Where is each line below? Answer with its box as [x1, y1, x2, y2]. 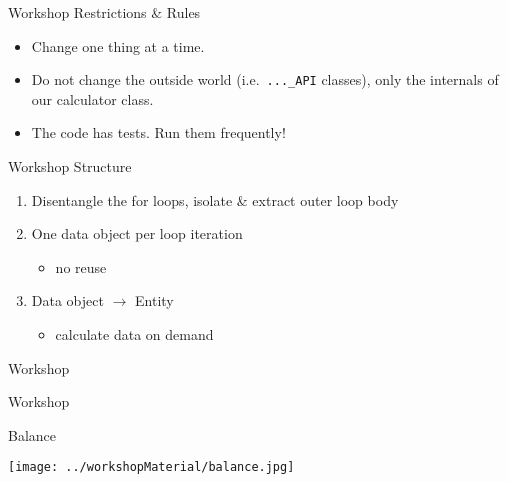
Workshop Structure [8, 156, 132, 177]
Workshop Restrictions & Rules [8, 2, 201, 22]
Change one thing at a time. [31, 35, 205, 56]
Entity [135, 290, 174, 311]
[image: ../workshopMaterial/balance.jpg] [8, 460, 295, 475]
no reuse [55, 256, 107, 277]
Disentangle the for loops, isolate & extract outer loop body [31, 189, 399, 210]
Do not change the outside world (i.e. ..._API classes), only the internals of [31, 69, 499, 90]
